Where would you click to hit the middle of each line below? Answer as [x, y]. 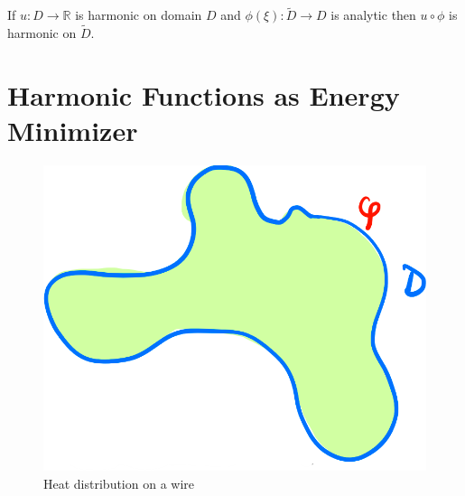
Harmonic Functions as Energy [204, 94]
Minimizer [73, 130]
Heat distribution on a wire [119, 483]
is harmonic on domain [139, 15]
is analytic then [373, 15]
